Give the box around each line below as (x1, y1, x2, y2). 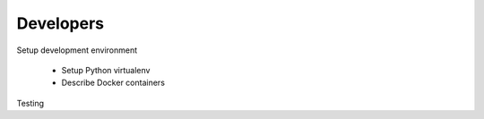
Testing (16, 98, 45, 108)
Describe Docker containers (61, 77, 166, 89)
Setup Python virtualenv (61, 64, 151, 75)
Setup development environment (16, 45, 138, 55)
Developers (16, 13, 105, 33)
